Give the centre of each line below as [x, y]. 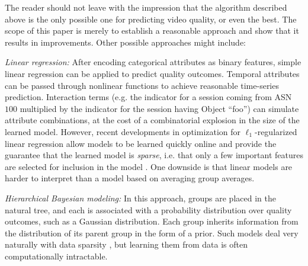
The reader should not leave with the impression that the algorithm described [146, 7]
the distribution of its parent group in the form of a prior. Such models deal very [152, 233]
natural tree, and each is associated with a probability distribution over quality [148, 209]
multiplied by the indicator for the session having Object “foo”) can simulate [159, 108]
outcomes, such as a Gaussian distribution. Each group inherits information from [152, 221]
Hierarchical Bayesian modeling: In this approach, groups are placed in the [140, 198]
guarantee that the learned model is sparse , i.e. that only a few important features [154, 155]
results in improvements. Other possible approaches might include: [126, 42]
